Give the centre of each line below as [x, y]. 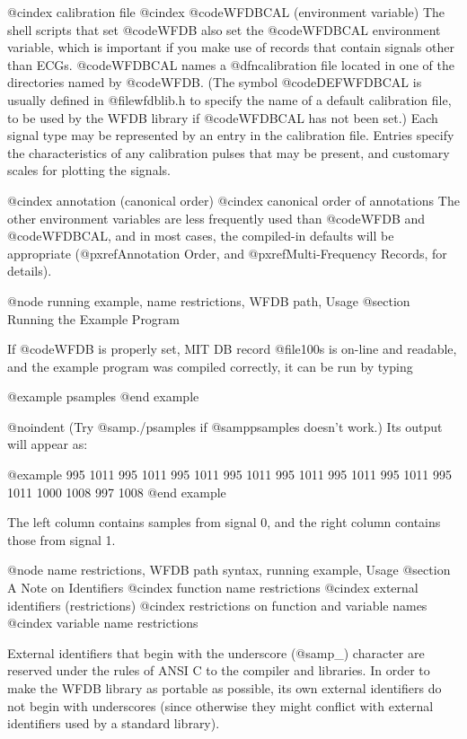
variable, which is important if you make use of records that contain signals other [231, 47]
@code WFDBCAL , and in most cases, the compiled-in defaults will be [201, 236]
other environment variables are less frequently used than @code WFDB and [216, 218]
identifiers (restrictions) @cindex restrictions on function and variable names [217, 605]
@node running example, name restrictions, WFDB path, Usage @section [209, 300]
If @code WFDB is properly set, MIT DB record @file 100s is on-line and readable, [232, 349]
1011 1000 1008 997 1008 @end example [117, 492]
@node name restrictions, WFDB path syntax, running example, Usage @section [229, 570]
